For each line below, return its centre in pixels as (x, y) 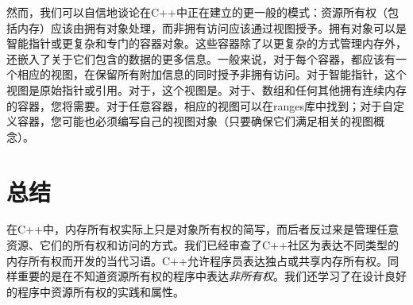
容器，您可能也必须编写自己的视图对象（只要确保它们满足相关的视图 (195, 121)
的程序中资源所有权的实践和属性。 (95, 291)
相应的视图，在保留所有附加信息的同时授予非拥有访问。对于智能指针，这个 (212, 74)
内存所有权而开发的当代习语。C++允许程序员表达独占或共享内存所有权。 (197, 260)
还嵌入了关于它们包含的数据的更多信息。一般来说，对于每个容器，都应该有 (201, 58)
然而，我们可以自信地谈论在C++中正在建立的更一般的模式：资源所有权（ (197, 12)
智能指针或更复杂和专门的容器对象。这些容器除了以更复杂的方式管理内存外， (206, 43)
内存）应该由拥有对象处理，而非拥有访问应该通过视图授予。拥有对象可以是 (212, 27)
